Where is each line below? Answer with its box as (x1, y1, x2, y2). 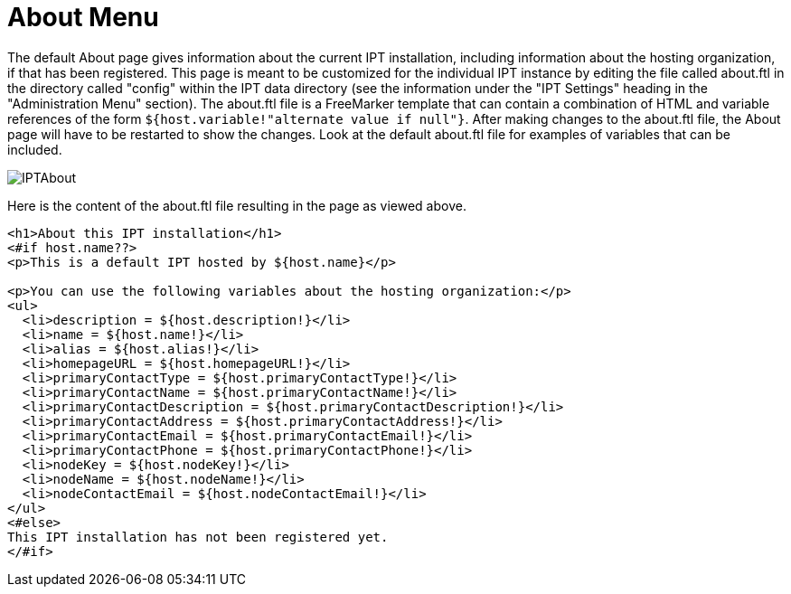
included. (7, 141, 62, 157)
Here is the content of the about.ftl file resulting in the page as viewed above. (7, 197, 466, 213)
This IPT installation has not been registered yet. (7, 529, 389, 544)
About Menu (7, 2, 159, 33)
